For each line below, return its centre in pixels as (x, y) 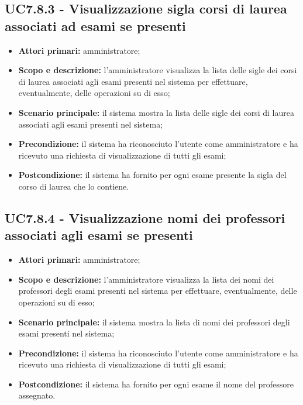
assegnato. (37, 395)
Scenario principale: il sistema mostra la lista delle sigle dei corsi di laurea (156, 112)
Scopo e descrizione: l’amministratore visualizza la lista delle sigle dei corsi (158, 70)
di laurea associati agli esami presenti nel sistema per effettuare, (133, 81)
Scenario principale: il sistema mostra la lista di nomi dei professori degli (154, 322)
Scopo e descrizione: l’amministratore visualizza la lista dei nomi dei (146, 279)
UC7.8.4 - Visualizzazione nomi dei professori (145, 217)
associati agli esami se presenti (99, 235)
